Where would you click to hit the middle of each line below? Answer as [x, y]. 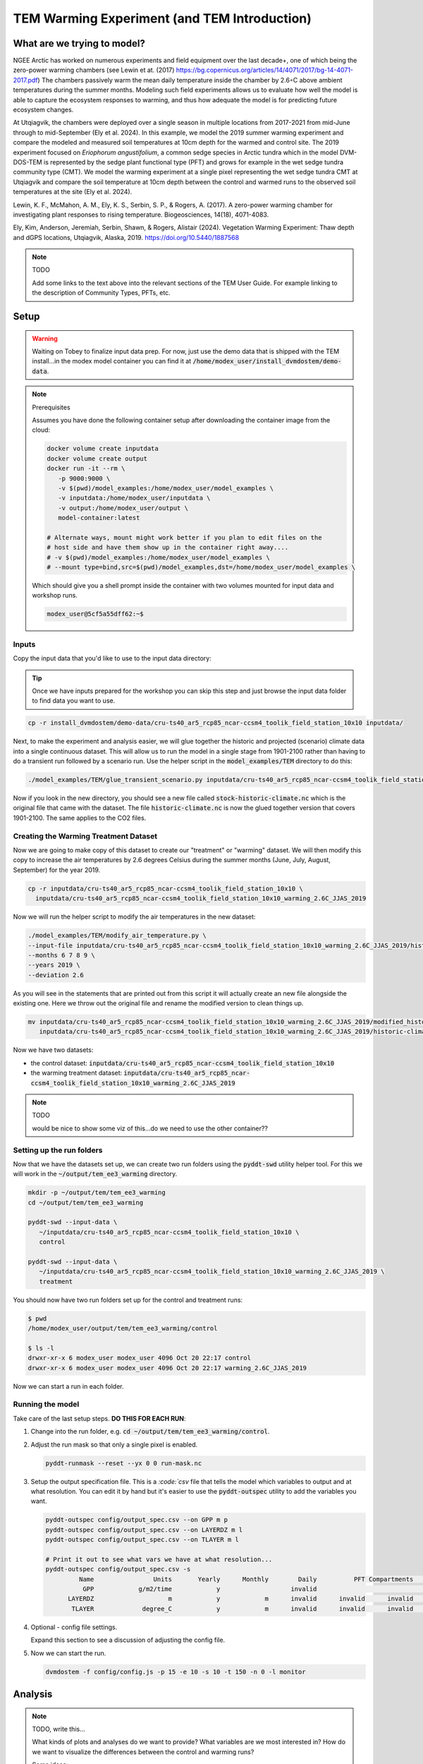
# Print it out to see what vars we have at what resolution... [159, 1559]
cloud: [41, 430]
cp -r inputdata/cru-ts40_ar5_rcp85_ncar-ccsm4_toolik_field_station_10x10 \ [165, 888]
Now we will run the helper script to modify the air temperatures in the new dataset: [134, 917]
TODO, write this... [59, 1729]
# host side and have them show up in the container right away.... [168, 548]
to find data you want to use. [74, 701]
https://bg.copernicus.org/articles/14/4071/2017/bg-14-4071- [265, 70]
